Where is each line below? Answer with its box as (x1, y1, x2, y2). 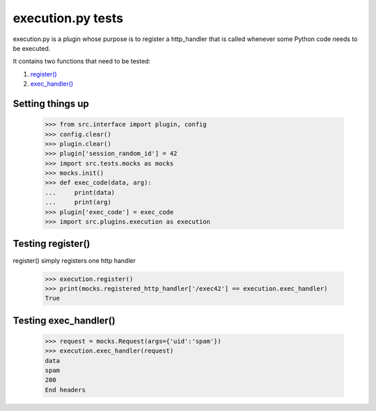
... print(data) (45, 188, 115, 196)
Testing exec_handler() (13, 314, 116, 326)
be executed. (13, 44, 51, 52)
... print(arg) (45, 198, 111, 207)
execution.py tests (13, 10, 123, 26)
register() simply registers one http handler (13, 256, 136, 264)
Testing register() (13, 238, 91, 250)
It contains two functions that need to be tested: (13, 57, 151, 65)
